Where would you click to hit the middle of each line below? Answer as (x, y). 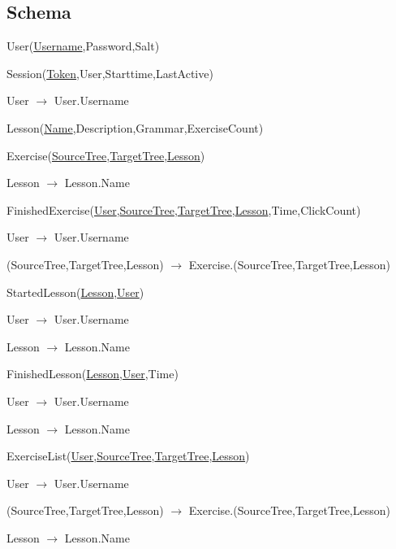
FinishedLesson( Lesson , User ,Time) (93, 374)
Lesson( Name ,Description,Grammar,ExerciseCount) (135, 127)
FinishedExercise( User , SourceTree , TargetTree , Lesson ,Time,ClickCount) (184, 209)
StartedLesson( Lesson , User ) (75, 292)
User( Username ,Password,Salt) (83, 46)
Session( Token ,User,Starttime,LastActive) (110, 73)
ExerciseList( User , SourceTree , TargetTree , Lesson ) (128, 456)
